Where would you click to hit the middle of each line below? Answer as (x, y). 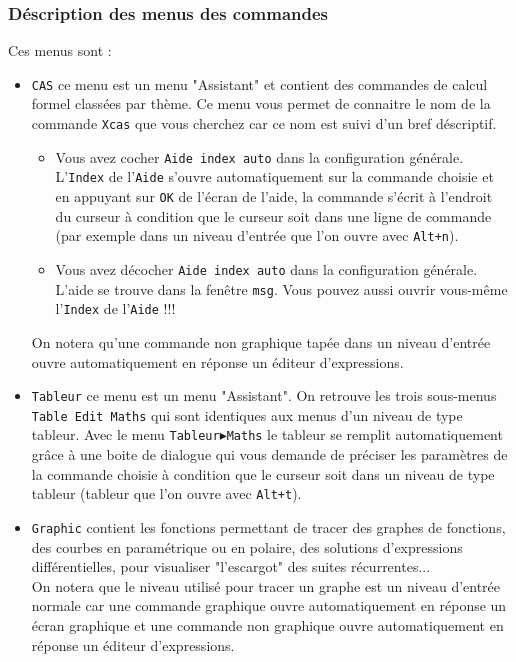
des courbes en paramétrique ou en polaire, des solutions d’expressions (247, 546)
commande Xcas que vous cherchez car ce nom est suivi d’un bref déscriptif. (264, 123)
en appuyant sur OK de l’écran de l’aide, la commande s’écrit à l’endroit (274, 196)
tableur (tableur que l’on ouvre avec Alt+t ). (166, 493)
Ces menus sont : (60, 50)
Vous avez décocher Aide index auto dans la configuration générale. (266, 268)
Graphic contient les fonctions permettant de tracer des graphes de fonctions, (268, 526)
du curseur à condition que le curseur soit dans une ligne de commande (273, 215)
